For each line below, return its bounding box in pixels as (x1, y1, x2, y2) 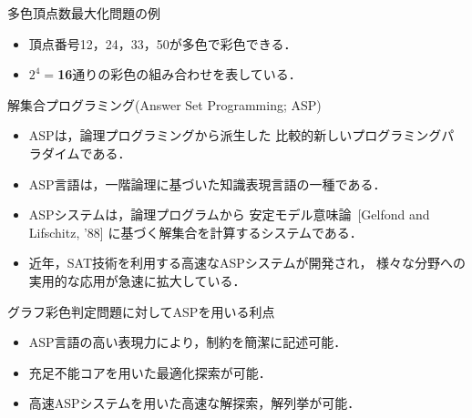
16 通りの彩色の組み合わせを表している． (57, 65, 302, 84)
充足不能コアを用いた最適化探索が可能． (28, 362, 272, 382)
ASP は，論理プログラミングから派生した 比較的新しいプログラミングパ (28, 126, 455, 145)
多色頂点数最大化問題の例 (7, 4, 160, 22)
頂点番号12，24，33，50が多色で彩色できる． (28, 34, 297, 53)
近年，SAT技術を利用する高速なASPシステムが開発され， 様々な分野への (28, 253, 467, 272)
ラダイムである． (28, 143, 131, 162)
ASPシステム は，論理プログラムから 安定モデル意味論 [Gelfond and (28, 205, 430, 224)
